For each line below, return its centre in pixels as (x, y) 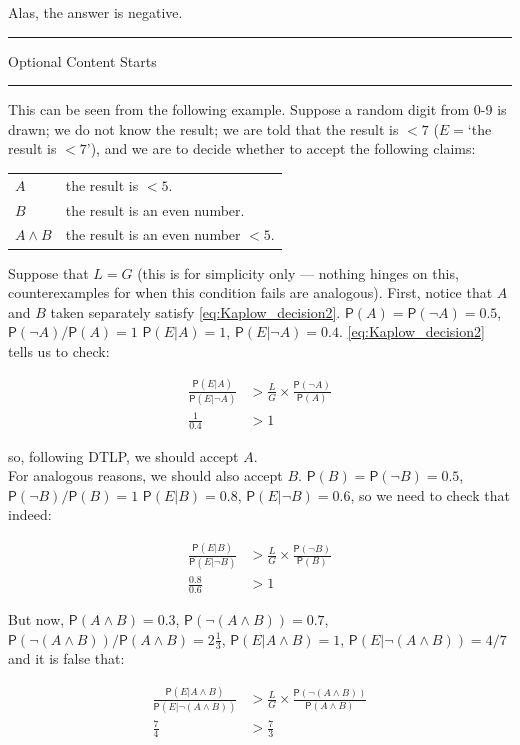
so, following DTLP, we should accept (123, 455)
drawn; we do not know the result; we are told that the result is (203, 128)
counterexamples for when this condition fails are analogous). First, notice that (250, 292)
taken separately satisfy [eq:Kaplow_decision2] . (195, 311)
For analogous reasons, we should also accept (145, 475)
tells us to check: (59, 350)
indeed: (30, 514)
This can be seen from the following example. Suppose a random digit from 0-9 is (257, 109)
